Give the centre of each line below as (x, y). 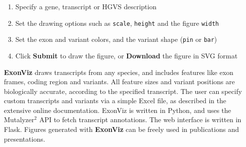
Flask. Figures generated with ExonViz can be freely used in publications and (122, 129)
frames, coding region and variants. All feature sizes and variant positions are (119, 82)
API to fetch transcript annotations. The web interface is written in (140, 119)
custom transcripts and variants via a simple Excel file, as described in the (115, 101)
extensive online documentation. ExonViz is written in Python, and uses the (118, 110)
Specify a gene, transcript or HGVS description (86, 6)
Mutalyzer (19, 119)
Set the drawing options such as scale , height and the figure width (117, 23)
